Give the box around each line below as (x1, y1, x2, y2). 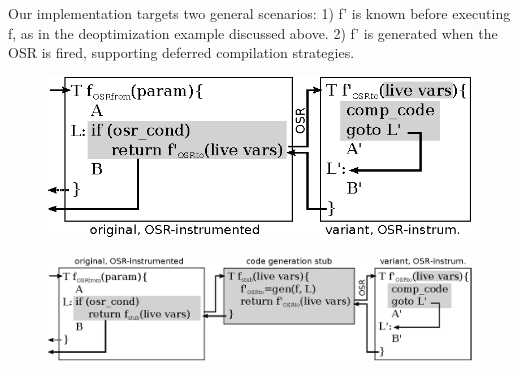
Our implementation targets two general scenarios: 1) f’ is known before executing (8, 3, 511, 23)
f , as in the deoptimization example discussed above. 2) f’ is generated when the (8, 22, 498, 43)
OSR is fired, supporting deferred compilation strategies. (8, 42, 355, 63)
